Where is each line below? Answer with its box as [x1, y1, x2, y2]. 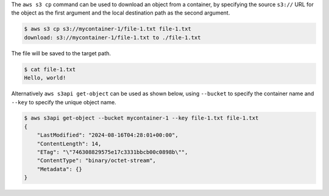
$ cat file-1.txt [24, 66, 76, 73]
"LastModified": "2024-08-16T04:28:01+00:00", [37, 132, 179, 139]
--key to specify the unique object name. [11, 98, 116, 106]
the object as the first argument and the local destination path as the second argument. [11, 9, 230, 16]
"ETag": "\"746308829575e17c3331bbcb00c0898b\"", [37, 149, 188, 156]
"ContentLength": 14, [37, 140, 102, 147]
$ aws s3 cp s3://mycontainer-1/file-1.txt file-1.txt [24, 25, 191, 33]
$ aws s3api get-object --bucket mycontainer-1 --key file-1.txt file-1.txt [24, 115, 259, 121]
